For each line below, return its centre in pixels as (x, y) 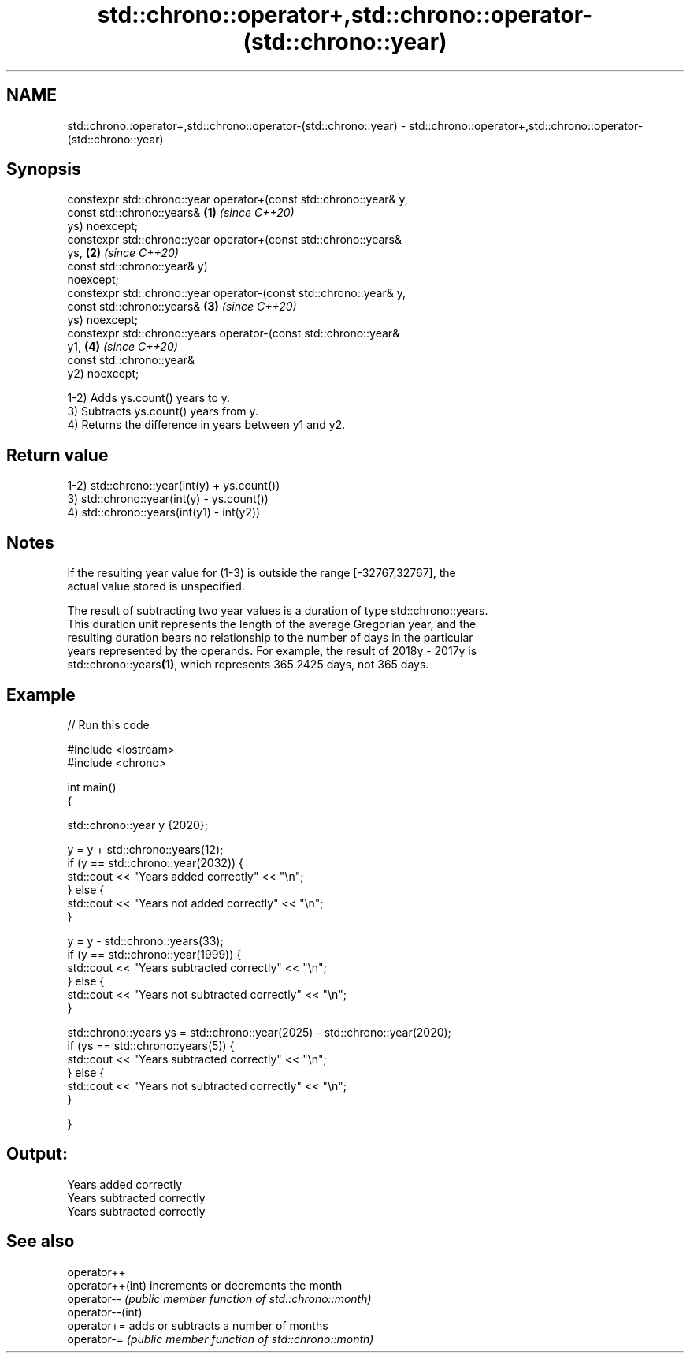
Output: (37, 1154)
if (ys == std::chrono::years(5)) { (151, 1045)
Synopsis (44, 169)
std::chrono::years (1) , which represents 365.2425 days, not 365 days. (248, 665)
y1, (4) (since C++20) (122, 347)
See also (41, 1242)
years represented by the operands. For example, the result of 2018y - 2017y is (272, 651)
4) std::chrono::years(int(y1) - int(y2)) (164, 512)
